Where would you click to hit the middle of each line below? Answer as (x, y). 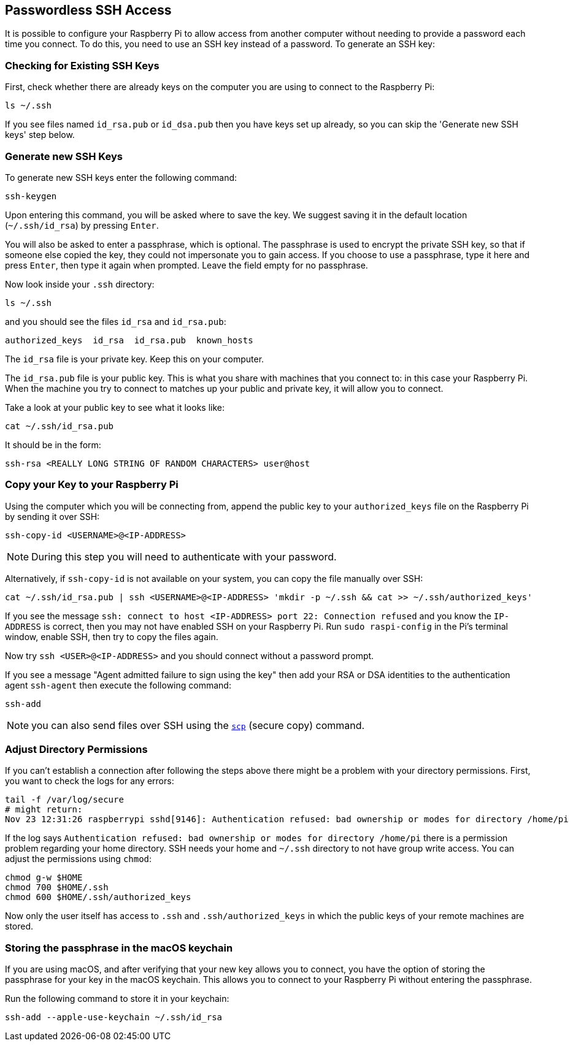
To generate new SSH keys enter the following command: (121, 177)
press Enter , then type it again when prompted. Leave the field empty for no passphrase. (187, 265)
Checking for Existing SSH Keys (82, 65)
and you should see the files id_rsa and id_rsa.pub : (116, 321)
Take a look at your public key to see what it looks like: (115, 407)
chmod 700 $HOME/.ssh (57, 888)
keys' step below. (40, 135)
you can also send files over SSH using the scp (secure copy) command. (198, 725)
